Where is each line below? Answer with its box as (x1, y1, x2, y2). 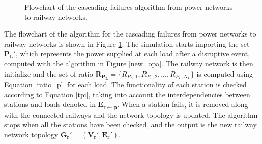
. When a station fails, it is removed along (117, 99, 248, 110)
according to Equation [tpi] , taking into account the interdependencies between (4, 89, 250, 99)
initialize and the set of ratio (4, 68, 93, 79)
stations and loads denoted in (4, 99, 96, 110)
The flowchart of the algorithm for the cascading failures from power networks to (4, 28, 256, 39)
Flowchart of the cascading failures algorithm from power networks (24, 2, 233, 12)
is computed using (196, 68, 253, 79)
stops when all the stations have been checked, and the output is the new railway (4, 119, 257, 130)
